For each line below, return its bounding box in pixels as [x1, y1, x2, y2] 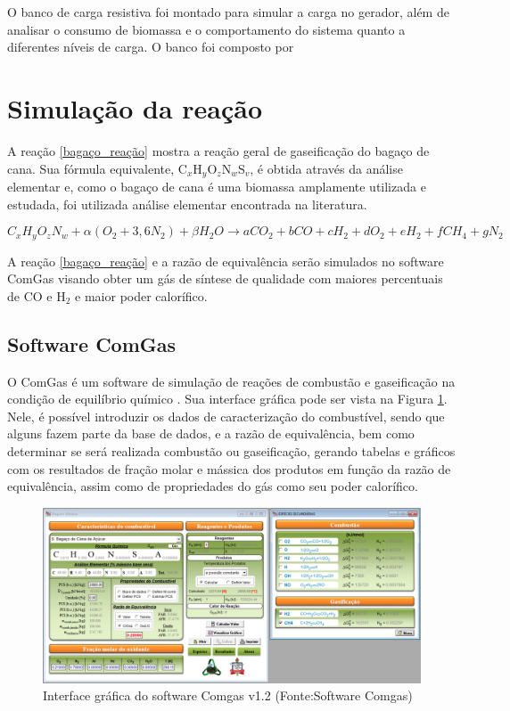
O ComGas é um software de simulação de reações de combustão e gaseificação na [7, 372, 456, 390]
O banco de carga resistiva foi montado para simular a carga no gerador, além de [7, 3, 449, 20]
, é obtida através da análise [250, 159, 403, 177]
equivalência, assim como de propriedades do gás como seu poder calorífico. [7, 477, 418, 495]
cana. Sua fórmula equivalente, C [7, 159, 187, 177]
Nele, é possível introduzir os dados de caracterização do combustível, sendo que [7, 406, 445, 425]
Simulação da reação [7, 89, 263, 126]
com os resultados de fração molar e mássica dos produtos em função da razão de [7, 459, 451, 478]
